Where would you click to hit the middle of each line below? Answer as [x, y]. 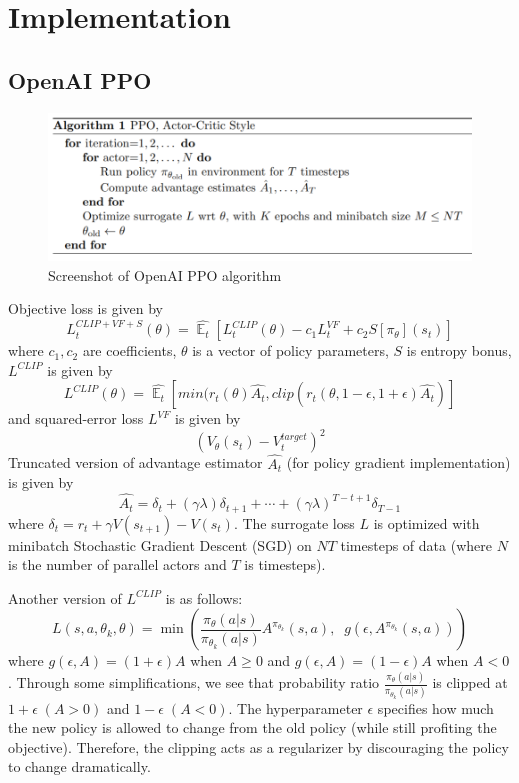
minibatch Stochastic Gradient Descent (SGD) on [160, 544]
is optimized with [426, 522]
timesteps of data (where [416, 544]
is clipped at [470, 682]
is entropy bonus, [459, 350]
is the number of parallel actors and [117, 564]
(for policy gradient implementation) [398, 462]
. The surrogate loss [294, 522]
